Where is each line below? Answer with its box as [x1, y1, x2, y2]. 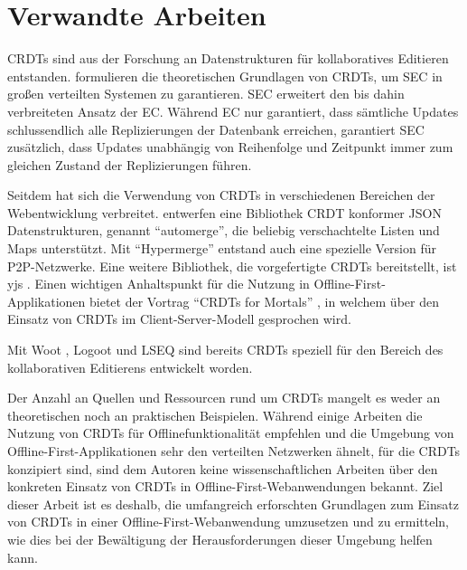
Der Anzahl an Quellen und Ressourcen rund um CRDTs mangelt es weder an [7, 388, 441, 407]
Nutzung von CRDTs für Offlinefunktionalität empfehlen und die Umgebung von [7, 423, 454, 442]
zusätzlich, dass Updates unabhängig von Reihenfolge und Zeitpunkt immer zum [7, 138, 453, 157]
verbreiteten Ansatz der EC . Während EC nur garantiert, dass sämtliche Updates [7, 101, 459, 120]
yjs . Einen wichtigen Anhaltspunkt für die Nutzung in [7, 274, 310, 293]
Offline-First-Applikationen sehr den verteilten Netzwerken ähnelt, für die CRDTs [7, 442, 461, 460]
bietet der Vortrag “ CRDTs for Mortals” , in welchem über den [89, 291, 439, 310]
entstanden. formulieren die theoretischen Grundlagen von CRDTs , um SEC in [7, 66, 443, 85]
